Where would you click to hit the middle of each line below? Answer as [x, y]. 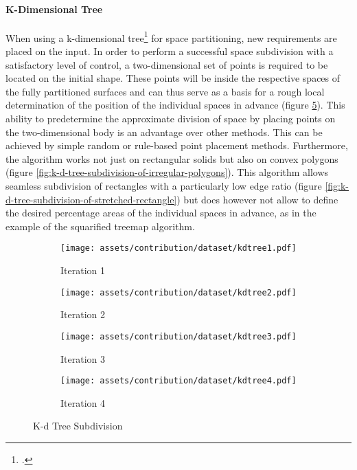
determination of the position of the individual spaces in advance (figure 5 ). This [175, 105]
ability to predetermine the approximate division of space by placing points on [171, 119]
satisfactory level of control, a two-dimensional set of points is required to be [167, 64]
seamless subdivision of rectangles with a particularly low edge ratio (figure [164, 185]
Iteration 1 [83, 270]
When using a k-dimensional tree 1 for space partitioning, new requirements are [171, 36]
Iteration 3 [83, 358]
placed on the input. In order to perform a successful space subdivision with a [170, 51]
